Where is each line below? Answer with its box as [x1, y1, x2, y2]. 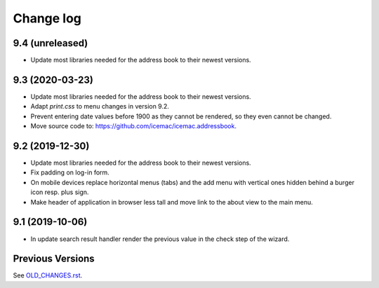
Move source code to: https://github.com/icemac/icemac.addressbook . [30, 122, 237, 130]
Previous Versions [13, 253, 95, 265]
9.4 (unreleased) [13, 37, 88, 49]
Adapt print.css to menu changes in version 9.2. [30, 102, 170, 111]
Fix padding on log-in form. [30, 168, 110, 177]
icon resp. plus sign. [30, 188, 89, 196]
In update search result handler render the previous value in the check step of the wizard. [30, 235, 290, 243]
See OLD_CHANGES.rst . [13, 271, 83, 280]
